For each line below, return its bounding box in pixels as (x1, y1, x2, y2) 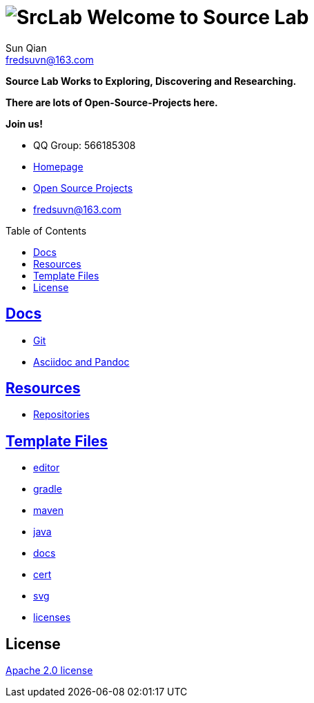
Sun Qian (6, 41, 47, 54)
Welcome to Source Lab (86, 6, 309, 29)
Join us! (6, 117, 43, 130)
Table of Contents (6, 224, 87, 237)
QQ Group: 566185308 (33, 139, 136, 151)
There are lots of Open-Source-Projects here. (6, 96, 218, 108)
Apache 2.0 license (6, 664, 93, 677)
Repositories (33, 408, 90, 421)
